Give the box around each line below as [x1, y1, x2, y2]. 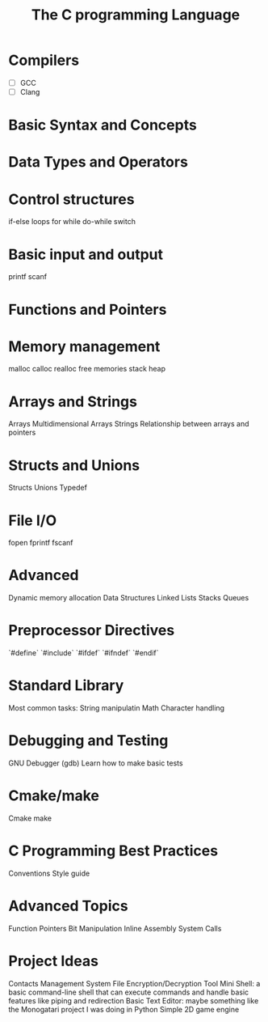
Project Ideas [8, 952, 99, 970]
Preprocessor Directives [8, 621, 175, 640]
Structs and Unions [8, 456, 140, 474]
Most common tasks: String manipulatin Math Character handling [8, 703, 224, 713]
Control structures [8, 190, 135, 208]
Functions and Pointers [8, 300, 167, 319]
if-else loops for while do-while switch [8, 217, 136, 227]
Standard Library [8, 676, 124, 695]
